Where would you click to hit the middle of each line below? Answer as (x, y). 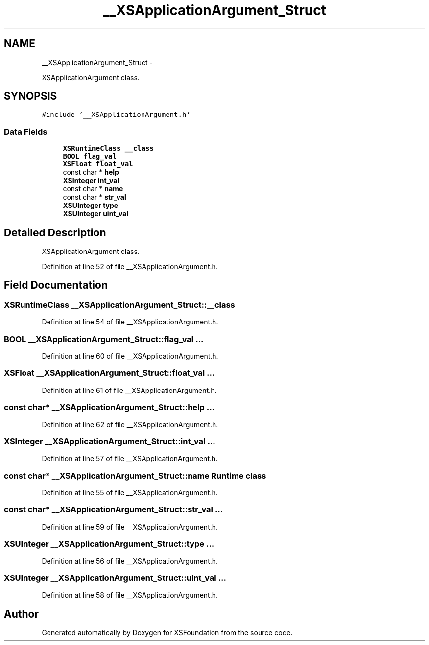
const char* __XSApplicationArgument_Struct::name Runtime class (135, 475)
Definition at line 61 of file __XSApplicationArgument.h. (129, 390)
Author (21, 614)
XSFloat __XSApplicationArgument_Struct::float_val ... (109, 373)
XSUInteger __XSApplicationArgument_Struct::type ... (109, 544)
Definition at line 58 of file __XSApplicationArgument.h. (130, 595)
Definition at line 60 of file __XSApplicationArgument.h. (130, 356)
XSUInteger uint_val (96, 214)
